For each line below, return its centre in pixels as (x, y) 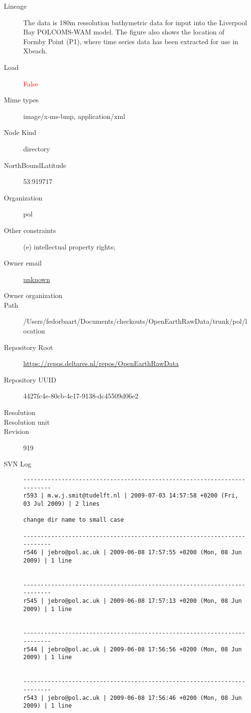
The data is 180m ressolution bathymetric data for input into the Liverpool (135, 22)
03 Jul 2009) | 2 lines (62, 504)
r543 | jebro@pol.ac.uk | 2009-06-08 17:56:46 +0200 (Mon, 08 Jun (133, 698)
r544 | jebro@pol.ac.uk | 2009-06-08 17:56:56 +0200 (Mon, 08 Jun (133, 649)
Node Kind (20, 132)
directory (37, 148)
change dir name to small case (74, 520)
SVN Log (18, 464)
